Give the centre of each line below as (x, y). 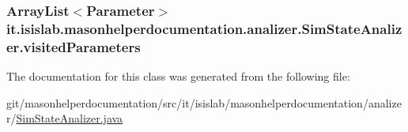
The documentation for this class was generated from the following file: (178, 76)
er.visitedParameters (74, 46)
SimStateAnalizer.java (70, 118)
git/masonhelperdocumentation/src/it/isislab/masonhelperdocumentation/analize (204, 102)
